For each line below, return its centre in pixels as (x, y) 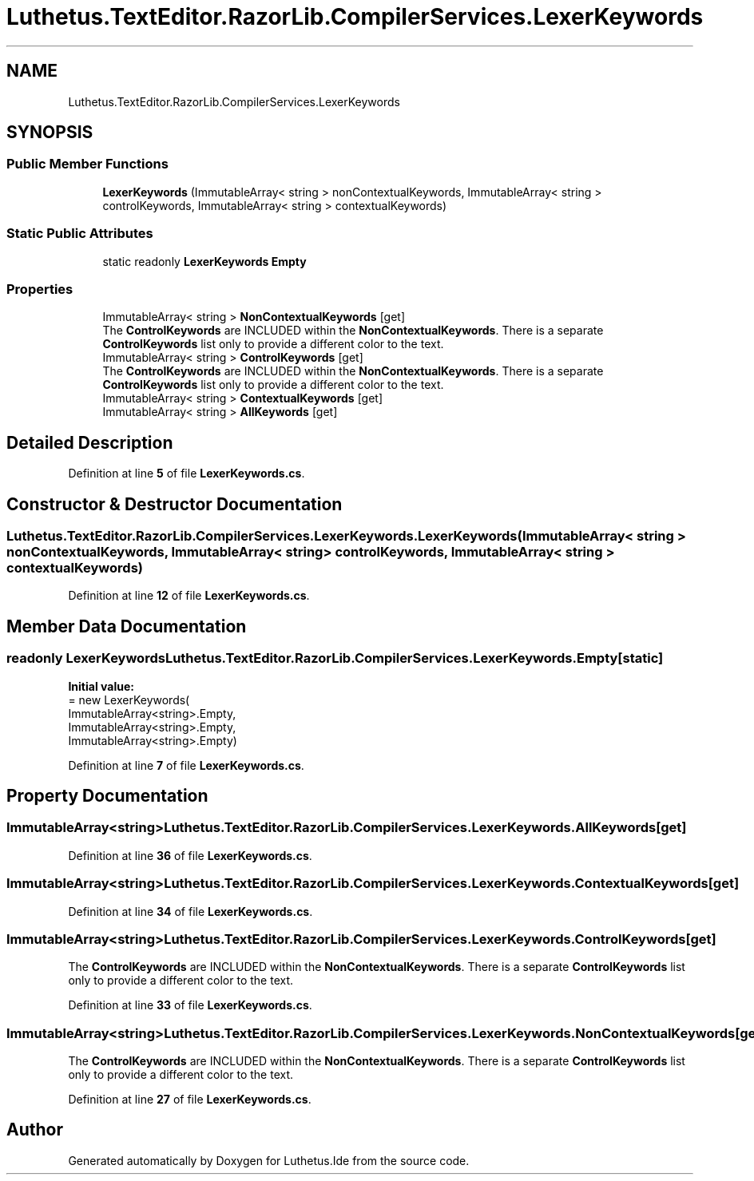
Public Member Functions (87, 164)
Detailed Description (90, 442)
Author (35, 1130)
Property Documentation (107, 796)
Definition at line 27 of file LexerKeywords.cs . (190, 1100)
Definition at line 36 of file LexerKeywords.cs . (190, 855)
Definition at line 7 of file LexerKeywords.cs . (186, 765)
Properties (40, 289)
